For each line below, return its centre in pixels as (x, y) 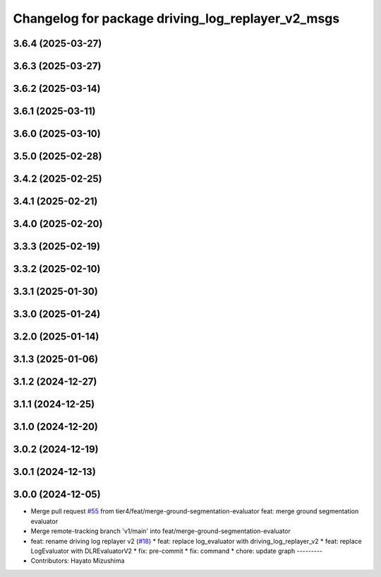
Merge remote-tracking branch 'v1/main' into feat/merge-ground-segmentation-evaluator (161, 531)
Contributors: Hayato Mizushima (78, 561)
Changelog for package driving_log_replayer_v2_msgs (176, 18)
